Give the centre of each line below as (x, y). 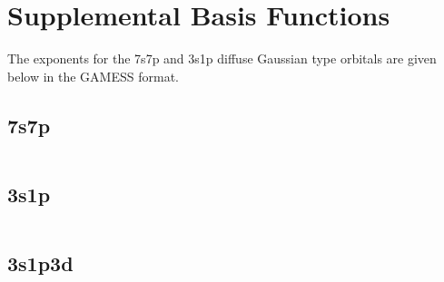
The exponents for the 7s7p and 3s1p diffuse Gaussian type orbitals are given (222, 58)
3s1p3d (40, 263)
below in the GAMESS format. (93, 76)
